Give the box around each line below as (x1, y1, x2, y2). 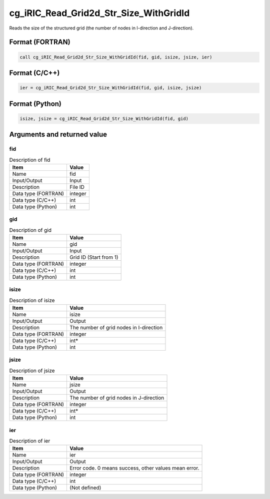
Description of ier (9, 438, 50, 445)
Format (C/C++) (9, 68, 60, 77)
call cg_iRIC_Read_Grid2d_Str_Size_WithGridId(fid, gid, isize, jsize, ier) (19, 54, 212, 60)
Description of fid (9, 156, 50, 163)
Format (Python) (9, 99, 62, 108)
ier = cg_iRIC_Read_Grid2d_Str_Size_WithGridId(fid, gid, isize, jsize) (19, 85, 202, 91)
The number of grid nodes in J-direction (69, 395, 164, 402)
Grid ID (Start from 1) (69, 254, 118, 261)
